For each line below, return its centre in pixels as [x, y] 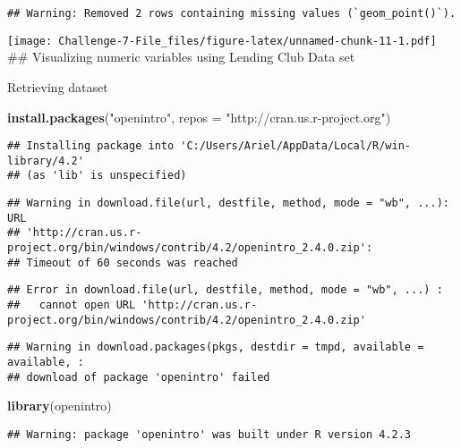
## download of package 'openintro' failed [139, 377]
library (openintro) [60, 406]
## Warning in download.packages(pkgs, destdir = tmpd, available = [216, 347]
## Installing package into [91, 146]
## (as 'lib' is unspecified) [97, 176]
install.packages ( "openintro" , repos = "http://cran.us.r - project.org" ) [199, 117]
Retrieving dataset [58, 86]
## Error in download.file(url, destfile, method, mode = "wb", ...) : [225, 290]
